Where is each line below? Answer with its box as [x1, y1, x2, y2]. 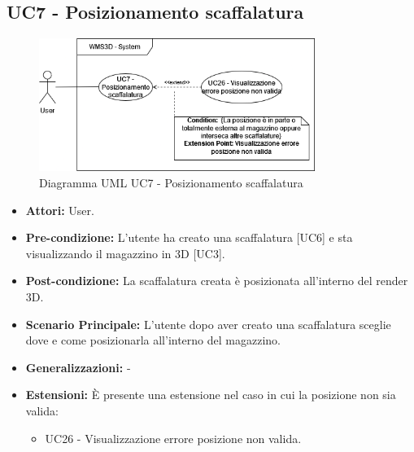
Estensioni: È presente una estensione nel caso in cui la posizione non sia [25, 386, 396, 403]
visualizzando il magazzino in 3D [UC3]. [25, 244, 225, 261]
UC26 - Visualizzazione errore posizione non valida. [45, 429, 302, 446]
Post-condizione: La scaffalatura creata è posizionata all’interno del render [25, 272, 408, 289]
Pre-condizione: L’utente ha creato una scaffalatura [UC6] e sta [25, 229, 353, 246]
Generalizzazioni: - [25, 358, 131, 375]
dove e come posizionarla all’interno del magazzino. [25, 331, 281, 349]
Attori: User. [25, 201, 94, 218]
